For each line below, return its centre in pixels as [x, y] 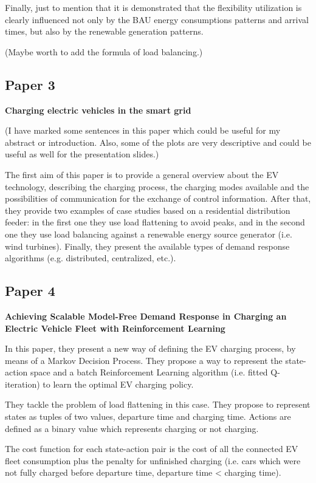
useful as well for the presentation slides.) [82, 154]
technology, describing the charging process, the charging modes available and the [157, 186]
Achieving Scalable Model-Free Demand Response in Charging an [146, 316]
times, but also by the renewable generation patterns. [104, 31]
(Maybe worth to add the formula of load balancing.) [104, 51]
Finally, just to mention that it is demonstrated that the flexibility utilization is [153, 7]
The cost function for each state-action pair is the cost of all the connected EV [152, 449]
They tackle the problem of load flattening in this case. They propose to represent [158, 404]
